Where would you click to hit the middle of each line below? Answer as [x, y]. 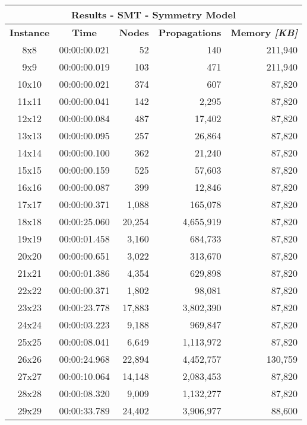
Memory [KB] [264, 32]
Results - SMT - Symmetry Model [154, 15]
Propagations [190, 32]
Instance [30, 32]
